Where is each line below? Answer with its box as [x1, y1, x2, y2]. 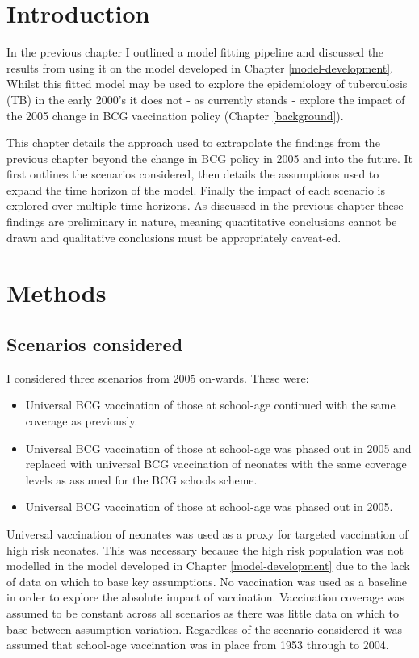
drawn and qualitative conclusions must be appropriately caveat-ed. [6, 228, 341, 245]
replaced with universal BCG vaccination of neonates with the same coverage [25, 455, 407, 472]
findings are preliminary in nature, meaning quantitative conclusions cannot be [6, 213, 397, 230]
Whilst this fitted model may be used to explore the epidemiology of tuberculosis [6, 75, 408, 92]
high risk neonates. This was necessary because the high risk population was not [6, 541, 404, 558]
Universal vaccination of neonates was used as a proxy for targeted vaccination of [6, 525, 409, 542]
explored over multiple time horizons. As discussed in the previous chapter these [6, 197, 404, 214]
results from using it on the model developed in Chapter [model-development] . [6, 59, 394, 76]
